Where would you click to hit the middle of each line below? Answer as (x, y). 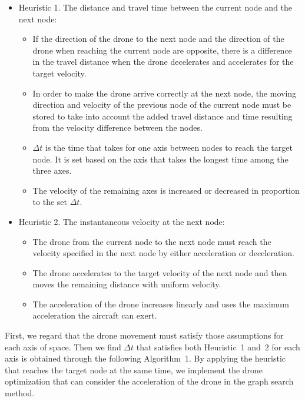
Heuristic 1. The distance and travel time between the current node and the (155, 7)
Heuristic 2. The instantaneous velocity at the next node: (122, 221)
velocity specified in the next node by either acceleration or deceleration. (163, 253)
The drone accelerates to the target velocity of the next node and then (160, 272)
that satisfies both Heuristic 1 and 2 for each (218, 347)
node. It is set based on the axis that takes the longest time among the (160, 159)
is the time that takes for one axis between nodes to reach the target (169, 147)
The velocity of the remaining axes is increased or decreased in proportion (166, 190)
